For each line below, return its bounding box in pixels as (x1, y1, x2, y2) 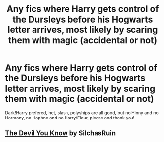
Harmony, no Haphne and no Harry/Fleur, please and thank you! (5, 115, 135, 120)
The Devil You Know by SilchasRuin (5, 129, 116, 138)
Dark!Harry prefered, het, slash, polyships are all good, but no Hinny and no (5, 109, 159, 116)
